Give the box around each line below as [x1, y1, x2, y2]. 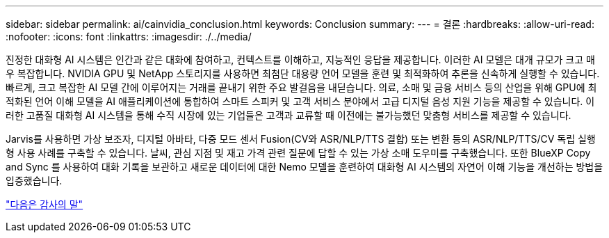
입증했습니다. [6, 175, 63, 187]
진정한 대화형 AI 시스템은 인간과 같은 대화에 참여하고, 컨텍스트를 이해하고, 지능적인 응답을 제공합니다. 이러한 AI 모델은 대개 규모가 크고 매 [6, 54, 595, 65]
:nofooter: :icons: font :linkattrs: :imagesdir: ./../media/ [6, 31, 252, 42]
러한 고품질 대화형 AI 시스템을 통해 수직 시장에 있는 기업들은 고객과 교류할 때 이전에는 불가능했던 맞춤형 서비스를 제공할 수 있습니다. [6, 109, 571, 121]
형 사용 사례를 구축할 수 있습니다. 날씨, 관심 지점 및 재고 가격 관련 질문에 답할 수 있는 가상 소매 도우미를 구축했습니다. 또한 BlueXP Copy [6, 147, 591, 159]
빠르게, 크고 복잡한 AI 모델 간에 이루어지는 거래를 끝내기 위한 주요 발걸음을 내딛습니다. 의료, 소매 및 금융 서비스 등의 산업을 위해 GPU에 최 [6, 81, 597, 93]
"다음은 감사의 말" [6, 198, 83, 210]
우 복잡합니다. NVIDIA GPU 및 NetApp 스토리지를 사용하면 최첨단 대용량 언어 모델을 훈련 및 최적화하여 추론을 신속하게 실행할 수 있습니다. [6, 68, 600, 79]
